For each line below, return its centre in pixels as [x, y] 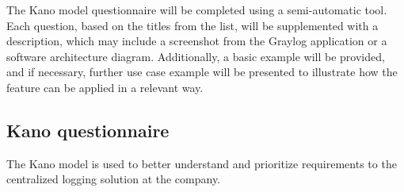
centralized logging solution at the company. [114, 179]
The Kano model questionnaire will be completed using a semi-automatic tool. [197, 10]
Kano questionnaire [88, 130]
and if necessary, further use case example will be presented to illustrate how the [202, 72]
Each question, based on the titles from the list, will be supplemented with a [192, 25]
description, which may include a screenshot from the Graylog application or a [197, 41]
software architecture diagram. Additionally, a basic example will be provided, [196, 56]
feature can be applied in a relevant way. [105, 87]
